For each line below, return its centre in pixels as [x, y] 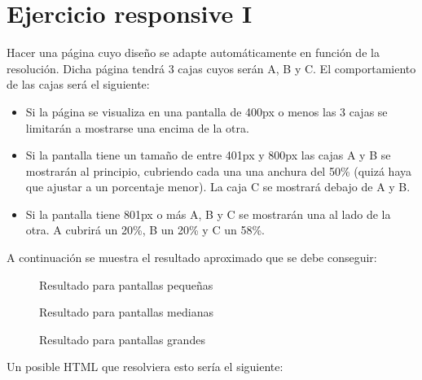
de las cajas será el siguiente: [78, 84]
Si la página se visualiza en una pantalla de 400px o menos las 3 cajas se [207, 111]
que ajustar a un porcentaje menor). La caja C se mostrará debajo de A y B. [218, 187]
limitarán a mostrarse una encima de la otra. [137, 127]
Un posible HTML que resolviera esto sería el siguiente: [145, 367]
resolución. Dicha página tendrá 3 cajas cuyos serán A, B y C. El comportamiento [211, 68]
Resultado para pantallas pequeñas [126, 284]
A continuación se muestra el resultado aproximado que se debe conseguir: [192, 258]
